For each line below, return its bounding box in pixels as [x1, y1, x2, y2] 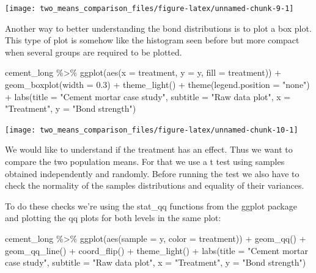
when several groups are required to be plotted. [5, 45, 182, 58]
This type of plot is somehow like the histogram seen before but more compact [5, 34, 299, 46]
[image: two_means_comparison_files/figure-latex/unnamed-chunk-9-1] [5, 4, 294, 13]
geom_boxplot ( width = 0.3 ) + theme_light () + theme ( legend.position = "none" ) [5, 78, 310, 91]
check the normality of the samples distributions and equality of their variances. [5, 179, 304, 192]
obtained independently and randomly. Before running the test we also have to [5, 167, 299, 180]
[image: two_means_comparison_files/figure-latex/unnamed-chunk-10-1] [5, 125, 298, 134]
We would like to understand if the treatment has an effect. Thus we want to [5, 143, 293, 156]
